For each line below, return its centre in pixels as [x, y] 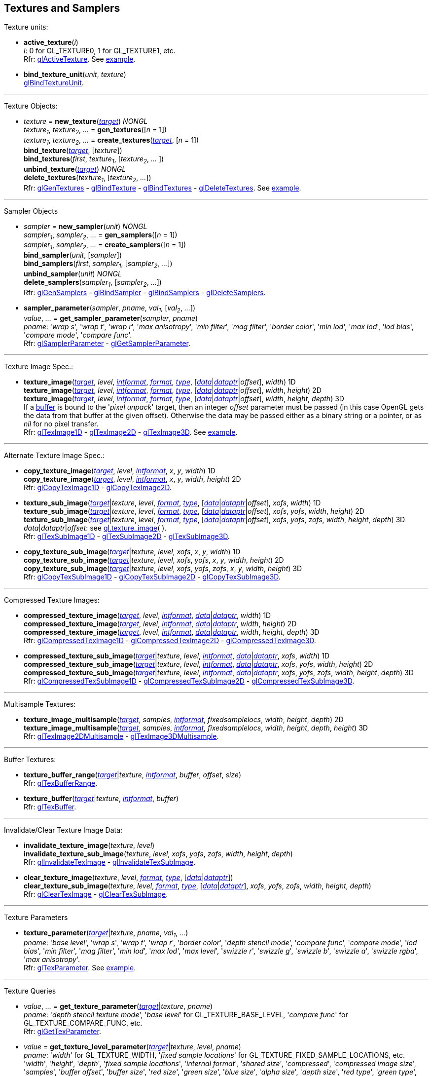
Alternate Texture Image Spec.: [54, 455]
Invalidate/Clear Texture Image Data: [63, 830]
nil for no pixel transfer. [61, 423]
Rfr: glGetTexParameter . [62, 1032]
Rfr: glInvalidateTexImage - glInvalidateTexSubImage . [110, 862]
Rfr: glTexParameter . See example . [80, 968]
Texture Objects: [31, 106]
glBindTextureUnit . [54, 83]
